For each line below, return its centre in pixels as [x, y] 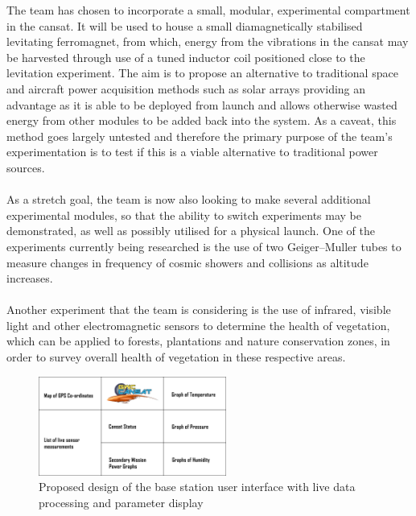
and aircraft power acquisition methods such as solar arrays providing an [186, 88]
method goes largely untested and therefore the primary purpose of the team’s [200, 136]
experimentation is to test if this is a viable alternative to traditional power [192, 152]
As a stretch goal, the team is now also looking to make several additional [189, 199]
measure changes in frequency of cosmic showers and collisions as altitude [187, 262]
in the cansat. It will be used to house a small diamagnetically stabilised [185, 25]
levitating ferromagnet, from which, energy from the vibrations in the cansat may [208, 41]
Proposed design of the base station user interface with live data [197, 487]
